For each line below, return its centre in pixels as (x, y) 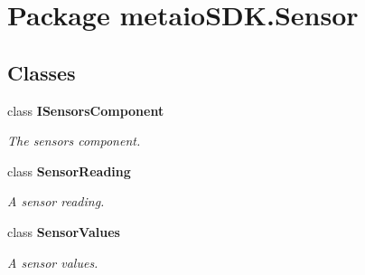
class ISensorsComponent (86, 110)
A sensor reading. (56, 201)
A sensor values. (53, 262)
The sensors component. (74, 141)
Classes (42, 72)
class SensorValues (64, 231)
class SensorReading (69, 171)
